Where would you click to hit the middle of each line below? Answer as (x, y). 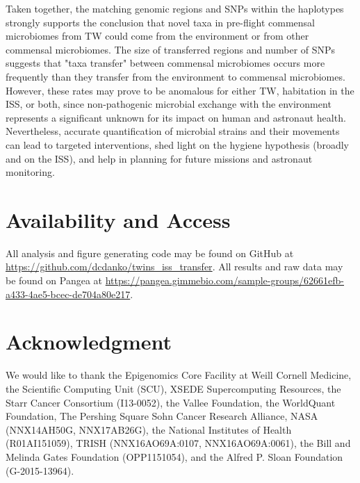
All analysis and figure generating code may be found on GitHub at (150, 253)
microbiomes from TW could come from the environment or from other (157, 36)
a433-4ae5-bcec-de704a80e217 (68, 294)
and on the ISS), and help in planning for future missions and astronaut (159, 158)
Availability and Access (118, 219)
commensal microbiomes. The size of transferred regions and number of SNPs (171, 49)
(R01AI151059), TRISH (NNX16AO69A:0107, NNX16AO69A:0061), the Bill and (178, 443)
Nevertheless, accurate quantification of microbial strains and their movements (173, 131)
